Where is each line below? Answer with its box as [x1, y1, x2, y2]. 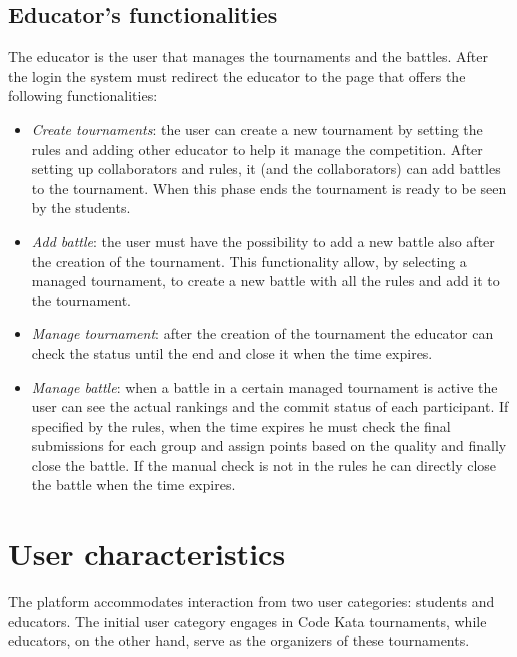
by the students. [31, 197, 131, 218]
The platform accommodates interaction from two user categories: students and [8, 591, 495, 612]
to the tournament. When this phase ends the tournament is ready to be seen [31, 177, 507, 198]
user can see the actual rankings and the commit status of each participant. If [31, 396, 509, 417]
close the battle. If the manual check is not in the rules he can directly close [31, 454, 497, 475]
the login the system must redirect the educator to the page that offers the [8, 65, 466, 86]
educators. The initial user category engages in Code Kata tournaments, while [8, 610, 487, 631]
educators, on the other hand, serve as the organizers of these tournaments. [8, 630, 470, 651]
